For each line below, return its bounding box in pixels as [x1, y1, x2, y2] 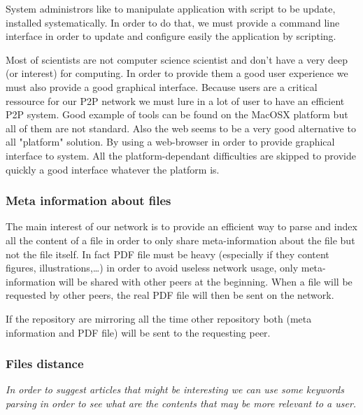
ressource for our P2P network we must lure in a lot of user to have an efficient [6, 93, 345, 108]
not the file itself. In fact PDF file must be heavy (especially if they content [6, 246, 329, 261]
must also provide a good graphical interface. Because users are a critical [6, 79, 318, 94]
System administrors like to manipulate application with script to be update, [6, 1, 336, 15]
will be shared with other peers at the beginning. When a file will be [58, 274, 353, 288]
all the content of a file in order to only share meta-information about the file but [6, 232, 355, 247]
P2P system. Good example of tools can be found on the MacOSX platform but [6, 107, 348, 122]
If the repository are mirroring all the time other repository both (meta [6, 311, 312, 325]
